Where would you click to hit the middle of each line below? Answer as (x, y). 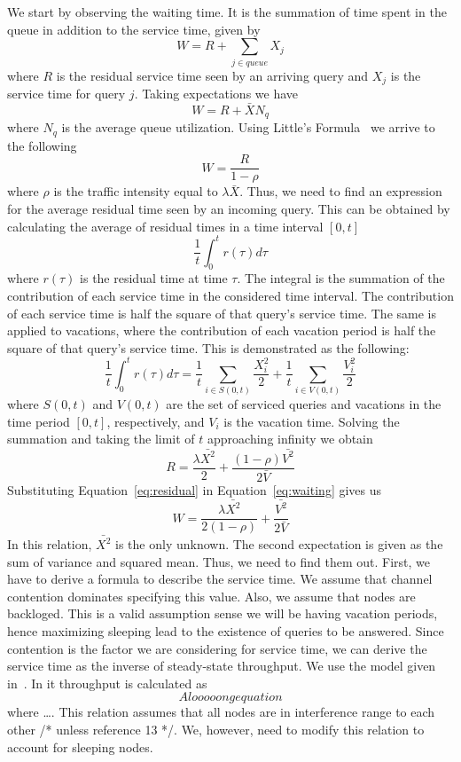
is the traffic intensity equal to (136, 191)
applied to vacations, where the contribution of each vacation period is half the (222, 330)
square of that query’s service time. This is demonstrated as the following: (208, 347)
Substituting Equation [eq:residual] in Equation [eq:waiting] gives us (195, 489)
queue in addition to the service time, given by (134, 29)
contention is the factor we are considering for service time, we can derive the (217, 648)
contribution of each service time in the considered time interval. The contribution (230, 296)
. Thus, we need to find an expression (341, 191)
